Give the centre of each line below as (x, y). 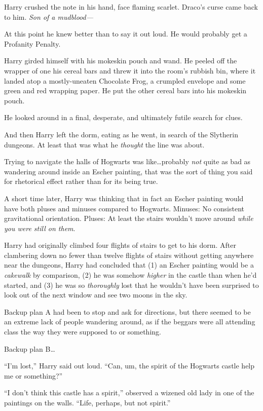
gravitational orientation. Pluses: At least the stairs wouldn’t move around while (129, 218)
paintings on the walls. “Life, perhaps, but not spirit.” (87, 402)
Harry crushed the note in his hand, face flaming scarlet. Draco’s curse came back (131, 7)
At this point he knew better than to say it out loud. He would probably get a (126, 34)
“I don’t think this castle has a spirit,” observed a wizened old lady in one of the (129, 393)
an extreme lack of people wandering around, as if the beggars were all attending (130, 322)
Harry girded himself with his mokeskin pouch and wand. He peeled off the (121, 61)
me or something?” (33, 375)
